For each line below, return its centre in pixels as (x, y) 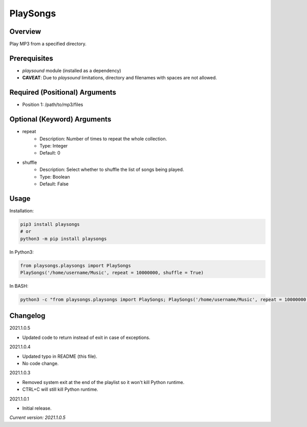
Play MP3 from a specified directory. (48, 44)
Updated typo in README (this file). (60, 356)
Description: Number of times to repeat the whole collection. (103, 139)
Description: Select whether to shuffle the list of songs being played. (112, 169)
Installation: (22, 210)
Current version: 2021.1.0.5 (38, 418)
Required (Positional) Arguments (63, 92)
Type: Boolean (55, 177)
